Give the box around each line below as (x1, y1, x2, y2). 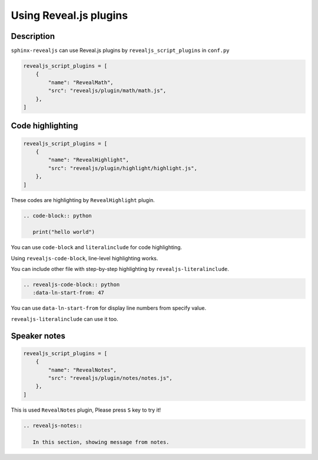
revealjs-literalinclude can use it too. (11, 315, 118, 322)
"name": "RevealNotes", (48, 366, 117, 373)
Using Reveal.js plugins (11, 9, 128, 22)
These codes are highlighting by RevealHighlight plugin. (11, 196, 155, 203)
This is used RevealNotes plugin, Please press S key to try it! (11, 406, 161, 413)
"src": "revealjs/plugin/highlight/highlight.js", (48, 165, 197, 171)
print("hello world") (32, 229, 95, 236)
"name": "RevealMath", (48, 79, 114, 85)
